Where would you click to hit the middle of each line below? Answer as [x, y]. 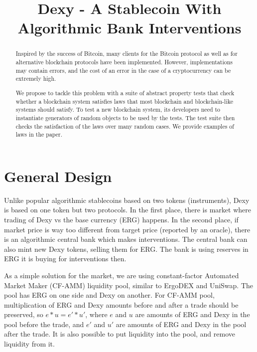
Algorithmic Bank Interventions [129, 28]
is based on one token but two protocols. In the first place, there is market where [128, 210]
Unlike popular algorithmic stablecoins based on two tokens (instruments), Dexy [127, 200]
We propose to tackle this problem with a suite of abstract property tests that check [125, 92]
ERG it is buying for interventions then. [65, 259]
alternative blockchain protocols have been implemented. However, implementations [124, 62]
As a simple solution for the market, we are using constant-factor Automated [122, 275]
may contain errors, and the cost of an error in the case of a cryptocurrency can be [123, 70]
